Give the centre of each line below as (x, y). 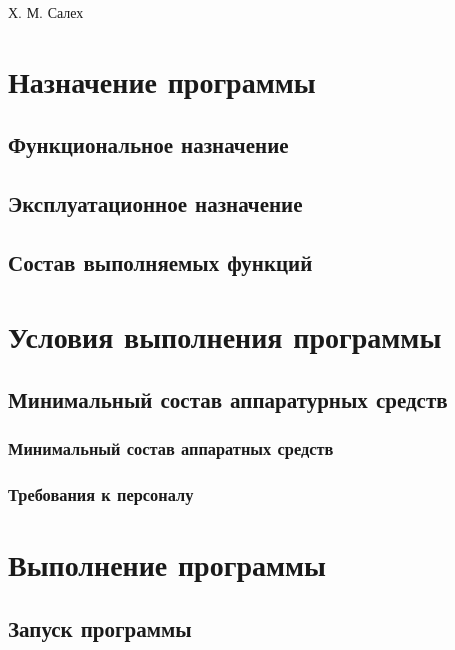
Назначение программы (162, 80)
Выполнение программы (167, 564)
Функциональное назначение (148, 144)
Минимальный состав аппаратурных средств (228, 399)
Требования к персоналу (101, 494)
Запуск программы (100, 627)
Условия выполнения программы (225, 335)
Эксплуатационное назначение (155, 203)
